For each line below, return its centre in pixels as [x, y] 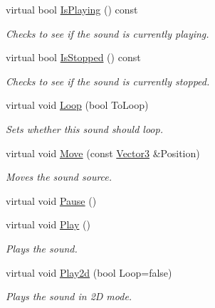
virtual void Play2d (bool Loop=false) [89, 272]
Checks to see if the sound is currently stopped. [108, 81]
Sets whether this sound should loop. [84, 128]
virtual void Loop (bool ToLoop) [77, 105]
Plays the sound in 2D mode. [69, 296]
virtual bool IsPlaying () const [72, 9]
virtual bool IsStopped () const [73, 57]
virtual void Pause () [51, 200]
